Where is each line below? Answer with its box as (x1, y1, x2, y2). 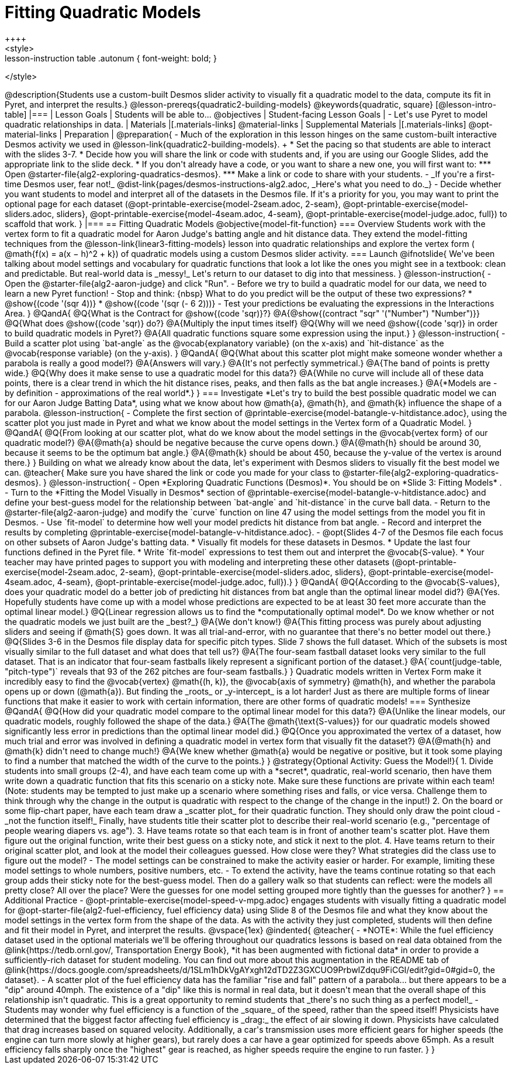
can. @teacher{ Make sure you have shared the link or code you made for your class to (5, 467, 340, 477)
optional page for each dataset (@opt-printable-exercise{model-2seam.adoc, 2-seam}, (5, 198, 341, 209)
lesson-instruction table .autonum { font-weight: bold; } (5, 53, 217, 63)
